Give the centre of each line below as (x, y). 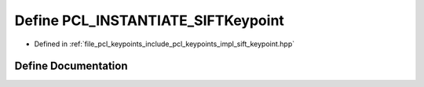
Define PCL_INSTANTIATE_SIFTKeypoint (149, 20)
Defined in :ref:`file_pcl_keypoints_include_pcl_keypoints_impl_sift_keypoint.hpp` (164, 44)
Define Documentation (71, 66)
